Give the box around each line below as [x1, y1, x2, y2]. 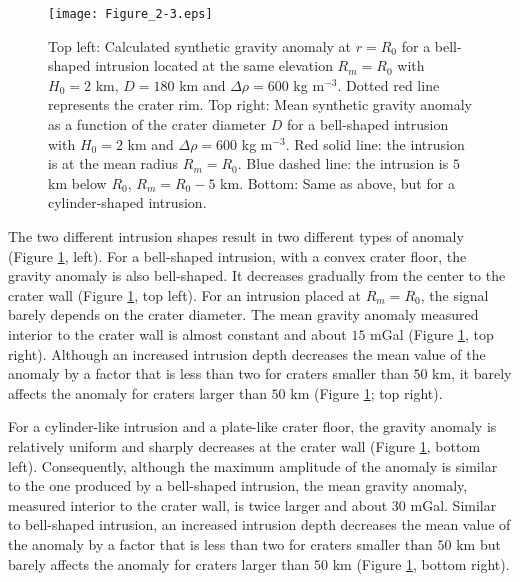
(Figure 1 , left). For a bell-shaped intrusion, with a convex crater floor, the [8, 245, 467, 266]
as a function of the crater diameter [48, 114, 266, 135]
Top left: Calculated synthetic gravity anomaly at [48, 35, 352, 56]
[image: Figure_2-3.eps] [48, 7, 213, 21]
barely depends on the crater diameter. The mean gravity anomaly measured [8, 304, 479, 325]
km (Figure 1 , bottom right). [332, 553, 510, 574]
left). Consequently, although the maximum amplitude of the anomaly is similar [8, 455, 498, 476]
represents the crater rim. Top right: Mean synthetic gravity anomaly [48, 94, 473, 115]
